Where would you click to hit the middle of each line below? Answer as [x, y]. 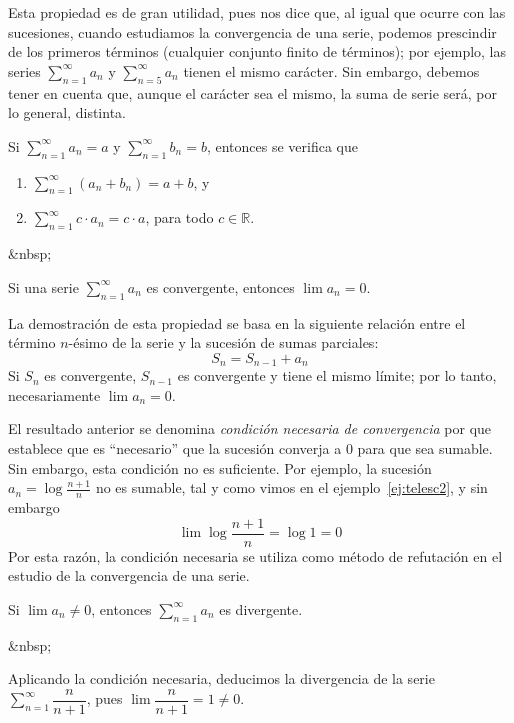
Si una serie [43, 286]
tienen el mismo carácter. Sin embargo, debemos [331, 70]
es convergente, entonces [220, 286]
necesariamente [54, 394]
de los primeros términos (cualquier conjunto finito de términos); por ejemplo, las [257, 51]
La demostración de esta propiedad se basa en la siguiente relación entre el [237, 322]
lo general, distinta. [67, 112]
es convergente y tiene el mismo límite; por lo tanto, [337, 375]
